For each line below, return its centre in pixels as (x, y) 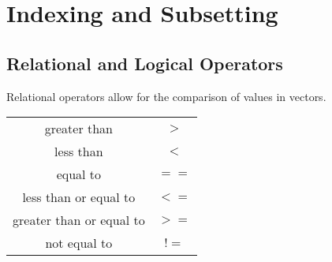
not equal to (79, 243)
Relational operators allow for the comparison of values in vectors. (166, 96)
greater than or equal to (79, 220)
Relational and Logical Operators (145, 63)
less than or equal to (79, 197)
